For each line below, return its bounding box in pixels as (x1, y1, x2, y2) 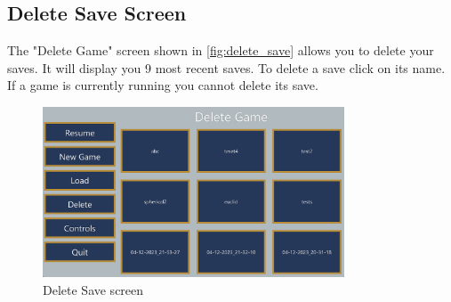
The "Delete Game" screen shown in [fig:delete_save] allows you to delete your (7, 41, 434, 60)
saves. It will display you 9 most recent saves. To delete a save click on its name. (7, 58, 446, 77)
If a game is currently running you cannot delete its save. (7, 76, 318, 94)
